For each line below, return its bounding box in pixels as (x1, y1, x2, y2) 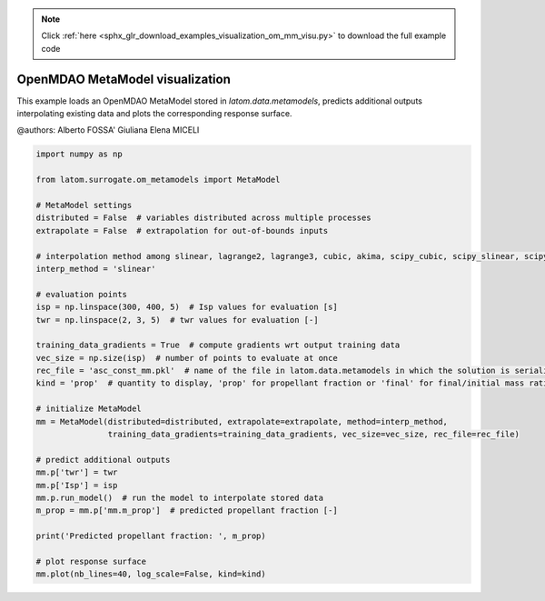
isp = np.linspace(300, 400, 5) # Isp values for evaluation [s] (35, 302, 338, 313)
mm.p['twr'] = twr (35, 467, 118, 477)
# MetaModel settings (35, 200, 133, 211)
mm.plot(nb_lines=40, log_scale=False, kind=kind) (35, 569, 267, 579)
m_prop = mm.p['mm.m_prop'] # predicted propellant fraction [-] (35, 506, 338, 516)
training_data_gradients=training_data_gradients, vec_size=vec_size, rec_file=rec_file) (107, 429, 520, 440)
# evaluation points (35, 289, 127, 299)
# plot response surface (35, 556, 147, 566)
